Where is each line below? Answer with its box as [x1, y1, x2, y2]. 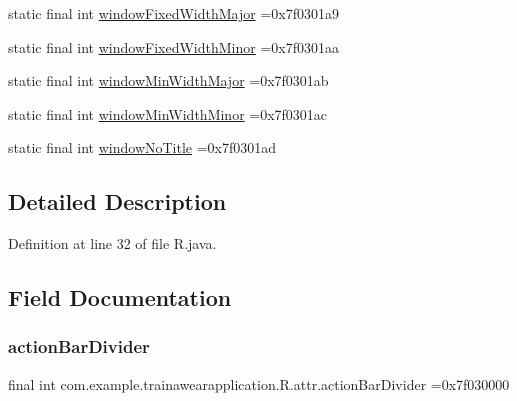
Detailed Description [8, 186, 227, 217]
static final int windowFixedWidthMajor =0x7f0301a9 [8, 3, 339, 23]
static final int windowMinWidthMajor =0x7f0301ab [8, 70, 329, 91]
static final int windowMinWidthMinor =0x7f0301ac [8, 103, 328, 124]
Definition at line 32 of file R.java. [8, 233, 217, 254]
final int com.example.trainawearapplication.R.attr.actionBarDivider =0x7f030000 [8, 373, 510, 394]
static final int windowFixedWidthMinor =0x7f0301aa [8, 36, 339, 57]
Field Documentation [8, 282, 232, 313]
